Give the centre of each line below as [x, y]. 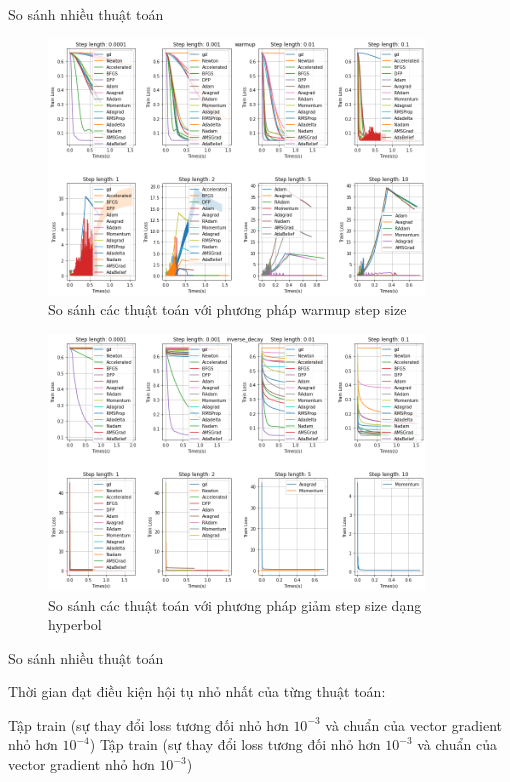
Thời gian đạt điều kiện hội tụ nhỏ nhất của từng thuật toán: [197, 691]
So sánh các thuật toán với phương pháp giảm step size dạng [235, 604]
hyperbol [75, 624]
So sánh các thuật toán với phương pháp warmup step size [227, 309]
